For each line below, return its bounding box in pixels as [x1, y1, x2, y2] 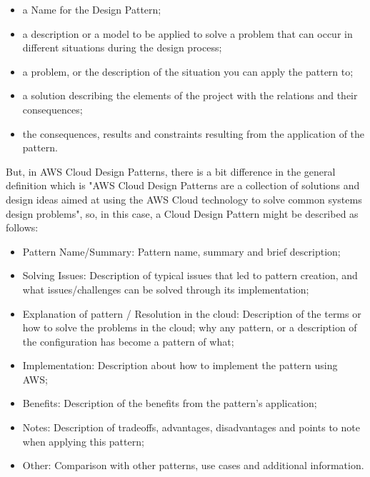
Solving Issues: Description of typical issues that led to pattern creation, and [22, 268, 358, 283]
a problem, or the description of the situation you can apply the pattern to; [22, 64, 354, 79]
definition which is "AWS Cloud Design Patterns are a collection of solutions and [6, 178, 360, 193]
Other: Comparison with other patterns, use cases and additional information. [22, 458, 364, 473]
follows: [6, 220, 39, 235]
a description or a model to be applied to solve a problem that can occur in [22, 26, 353, 41]
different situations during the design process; [22, 40, 222, 55]
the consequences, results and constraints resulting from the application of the [22, 126, 365, 141]
